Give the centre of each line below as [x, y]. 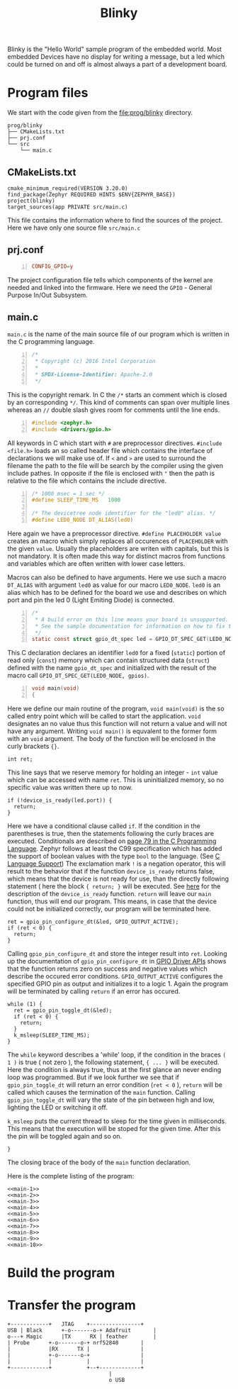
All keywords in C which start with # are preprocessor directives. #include [115, 443]
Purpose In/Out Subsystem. [48, 295]
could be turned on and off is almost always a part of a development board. [118, 65]
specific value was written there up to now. [70, 788]
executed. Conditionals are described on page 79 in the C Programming [112, 841]
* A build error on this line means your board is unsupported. [132, 619]
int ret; [20, 759]
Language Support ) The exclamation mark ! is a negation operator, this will [117, 864]
